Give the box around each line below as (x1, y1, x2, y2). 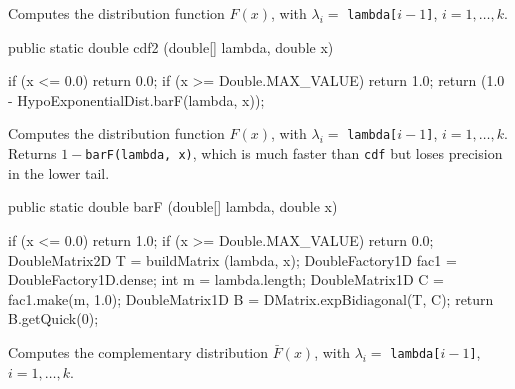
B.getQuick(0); (8, 308, 99, 329)
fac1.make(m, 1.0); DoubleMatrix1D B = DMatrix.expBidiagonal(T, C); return (8, 288, 494, 309)
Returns (8, 143, 57, 164)
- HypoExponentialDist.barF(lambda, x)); (8, 89, 265, 110)
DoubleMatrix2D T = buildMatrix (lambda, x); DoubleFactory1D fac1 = (8, 249, 457, 270)
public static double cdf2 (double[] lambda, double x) (8, 36, 334, 57)
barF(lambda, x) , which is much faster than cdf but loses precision (85, 143, 503, 164)
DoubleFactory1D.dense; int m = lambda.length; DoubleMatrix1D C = (8, 269, 444, 290)
